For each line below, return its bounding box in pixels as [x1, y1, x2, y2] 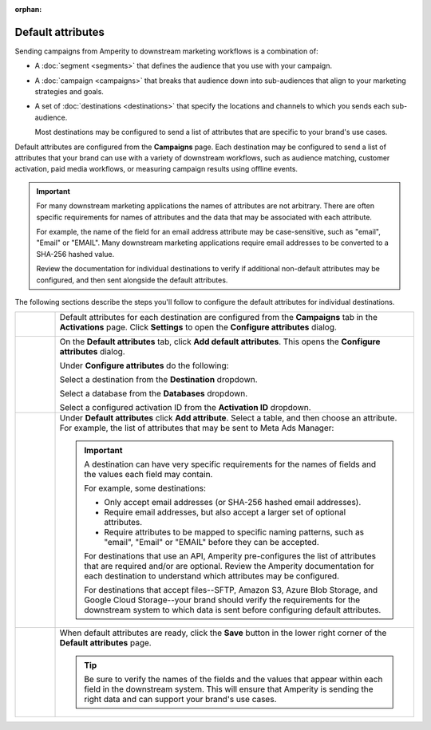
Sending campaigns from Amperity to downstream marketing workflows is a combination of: [14, 46, 318, 56]
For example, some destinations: [84, 483, 207, 494]
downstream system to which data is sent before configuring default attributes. [84, 605, 382, 616]
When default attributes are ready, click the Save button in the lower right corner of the [59, 627, 387, 638]
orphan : [14, 5, 42, 14]
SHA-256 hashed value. [36, 249, 115, 258]
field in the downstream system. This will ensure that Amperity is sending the [84, 684, 374, 695]
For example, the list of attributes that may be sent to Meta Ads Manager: [59, 423, 334, 434]
